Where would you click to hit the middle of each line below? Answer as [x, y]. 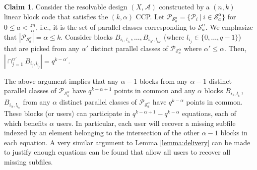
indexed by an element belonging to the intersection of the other [102, 133]
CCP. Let [150, 16]
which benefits [26, 123]
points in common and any [155, 90]
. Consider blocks [87, 36]
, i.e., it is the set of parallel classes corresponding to [116, 27]
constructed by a [184, 6]
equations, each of [209, 113]
